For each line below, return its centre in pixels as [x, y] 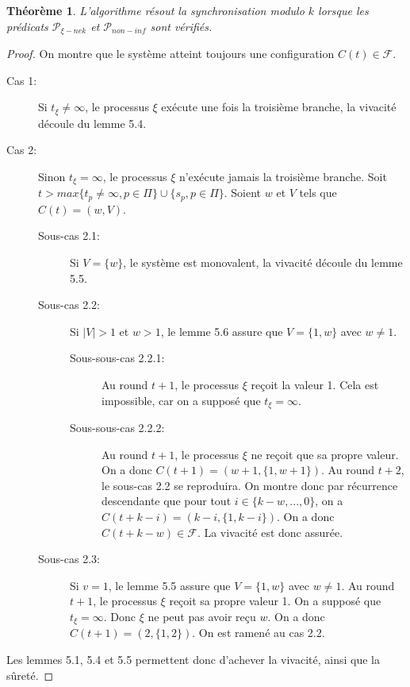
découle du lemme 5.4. [92, 123]
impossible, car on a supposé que [181, 400]
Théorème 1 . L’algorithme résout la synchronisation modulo [155, 10]
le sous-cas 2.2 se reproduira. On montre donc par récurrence [250, 485]
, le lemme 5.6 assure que [222, 331]
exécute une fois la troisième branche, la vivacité [279, 107]
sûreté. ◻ [30, 675]
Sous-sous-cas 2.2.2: [117, 427]
